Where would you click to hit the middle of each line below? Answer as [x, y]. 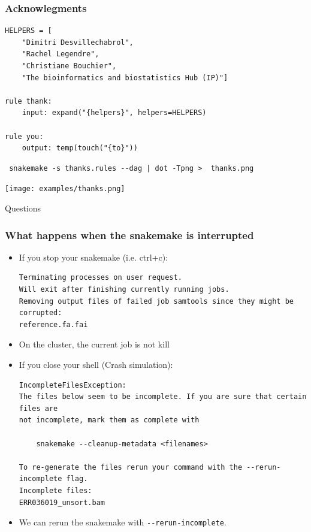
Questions [23, 208]
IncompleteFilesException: [73, 385]
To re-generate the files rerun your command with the [131, 467]
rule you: [24, 136]
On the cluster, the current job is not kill [94, 344]
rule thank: [28, 101]
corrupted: [40, 313]
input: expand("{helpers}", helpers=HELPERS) [114, 113]
